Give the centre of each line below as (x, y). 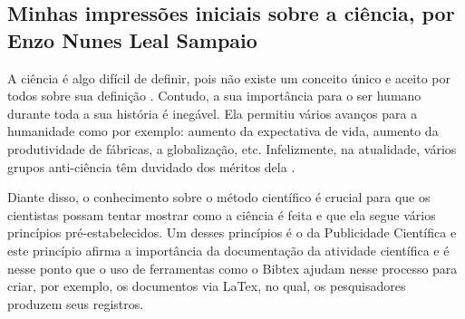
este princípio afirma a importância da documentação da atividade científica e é (228, 250)
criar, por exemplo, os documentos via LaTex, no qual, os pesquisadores (207, 286)
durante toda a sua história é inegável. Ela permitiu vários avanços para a (213, 113)
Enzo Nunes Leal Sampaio (132, 39)
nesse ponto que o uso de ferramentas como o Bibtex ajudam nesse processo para (232, 268)
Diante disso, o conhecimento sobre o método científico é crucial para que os (219, 197)
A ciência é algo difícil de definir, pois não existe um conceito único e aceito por (229, 77)
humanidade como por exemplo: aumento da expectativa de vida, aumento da (223, 131)
